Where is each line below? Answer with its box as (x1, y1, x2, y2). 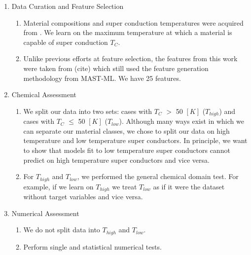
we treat (112, 181, 137, 191)
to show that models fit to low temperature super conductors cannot (23, 145, 230, 155)
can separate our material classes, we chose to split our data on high (23, 125, 230, 136)
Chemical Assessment (11, 89, 76, 100)
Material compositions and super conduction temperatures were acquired (23, 17, 244, 28)
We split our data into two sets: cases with (23, 106, 152, 116)
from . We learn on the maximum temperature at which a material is (23, 27, 232, 37)
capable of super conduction (23, 36, 108, 47)
